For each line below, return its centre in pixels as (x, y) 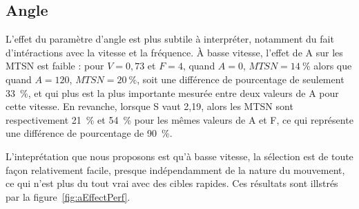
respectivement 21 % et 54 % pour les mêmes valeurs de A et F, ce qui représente (179, 119)
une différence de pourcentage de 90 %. (89, 133)
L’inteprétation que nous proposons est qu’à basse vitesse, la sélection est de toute (179, 156)
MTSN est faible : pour (55, 66)
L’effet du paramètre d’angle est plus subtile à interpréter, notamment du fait (170, 39)
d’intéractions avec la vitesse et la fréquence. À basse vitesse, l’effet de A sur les (174, 52)
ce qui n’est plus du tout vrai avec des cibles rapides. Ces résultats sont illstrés (172, 183)
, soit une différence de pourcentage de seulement (241, 79)
